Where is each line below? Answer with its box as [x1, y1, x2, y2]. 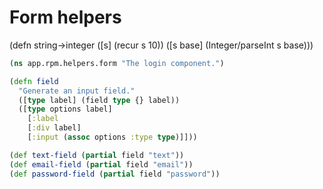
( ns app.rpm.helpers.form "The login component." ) [9, 58, 225, 68]
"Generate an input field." [18, 86, 136, 96]
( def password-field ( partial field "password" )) [9, 169, 221, 179]
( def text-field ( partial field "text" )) [9, 150, 185, 160]
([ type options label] [18, 104, 113, 115]
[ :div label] [27, 123, 82, 133]
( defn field [9, 76, 59, 86]
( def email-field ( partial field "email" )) [9, 159, 194, 170]
